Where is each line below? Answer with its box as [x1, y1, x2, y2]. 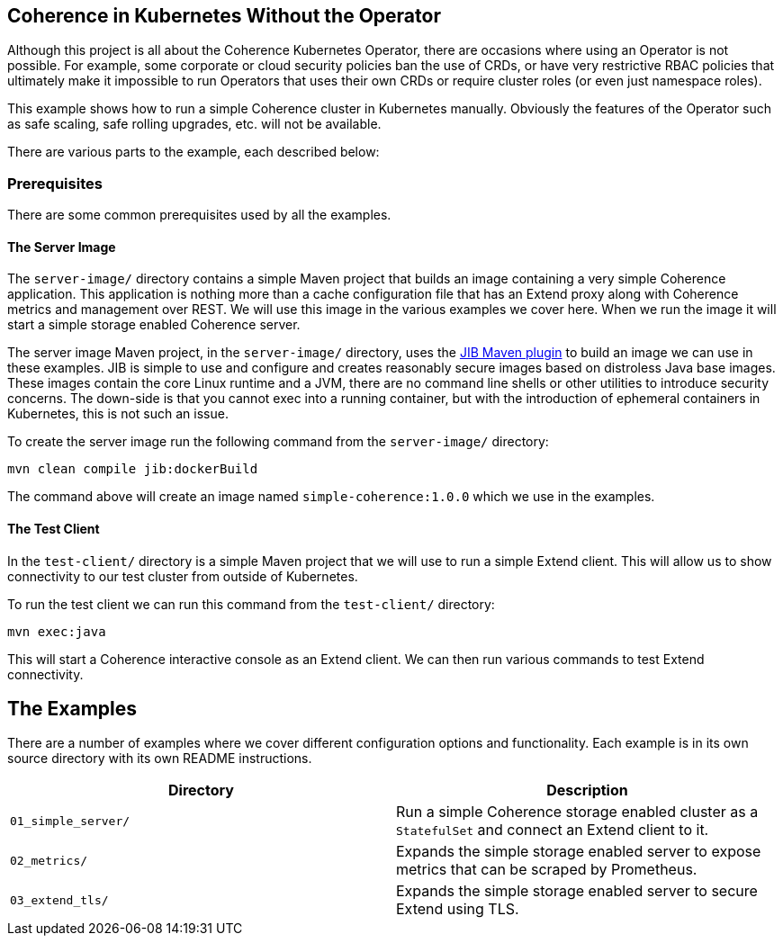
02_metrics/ [10, 853, 88, 867]
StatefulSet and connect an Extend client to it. [396, 821, 709, 840]
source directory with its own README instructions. [7, 750, 312, 767]
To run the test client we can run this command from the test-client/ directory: [7, 596, 495, 612]
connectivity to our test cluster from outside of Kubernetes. [7, 568, 358, 584]
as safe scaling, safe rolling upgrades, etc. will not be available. [7, 116, 382, 132]
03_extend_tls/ [10, 893, 109, 907]
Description [546, 781, 628, 800]
